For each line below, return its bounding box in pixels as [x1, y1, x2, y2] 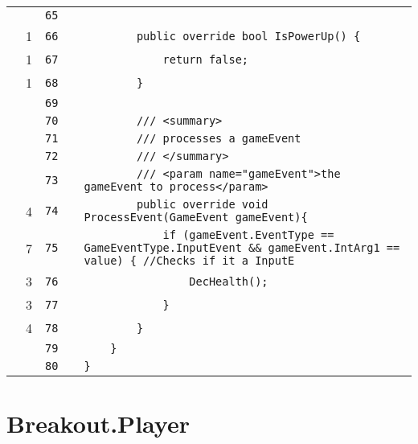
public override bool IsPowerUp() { [136, 29, 361, 43]
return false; [162, 52, 249, 66]
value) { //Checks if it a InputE [84, 254, 295, 267]
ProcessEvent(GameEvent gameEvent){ [84, 211, 308, 224]
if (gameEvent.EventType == [162, 228, 334, 241]
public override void [136, 198, 268, 211]
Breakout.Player [6, 407, 190, 440]
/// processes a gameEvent [136, 132, 301, 145]
